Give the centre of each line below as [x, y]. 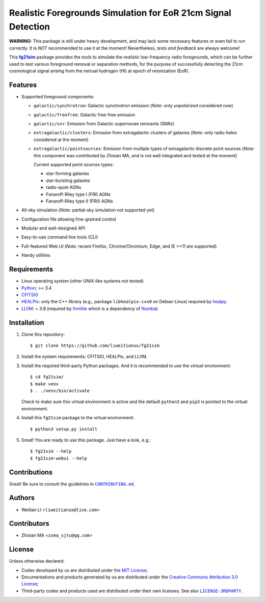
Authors [22, 498]
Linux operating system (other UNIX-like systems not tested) [83, 281]
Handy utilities [36, 255]
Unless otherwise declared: [37, 561]
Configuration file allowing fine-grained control [69, 219]
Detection [29, 27]
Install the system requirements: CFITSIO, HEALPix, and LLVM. [84, 357]
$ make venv [44, 384]
